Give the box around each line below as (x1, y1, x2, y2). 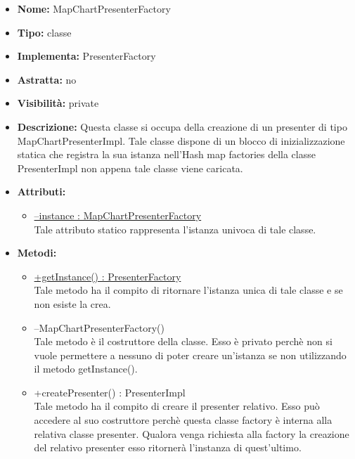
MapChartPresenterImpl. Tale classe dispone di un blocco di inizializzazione (17, 133, 345, 148)
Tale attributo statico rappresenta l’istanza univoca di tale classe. (34, 221, 316, 236)
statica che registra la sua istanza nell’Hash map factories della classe (17, 147, 316, 162)
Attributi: (17, 184, 66, 199)
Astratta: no (17, 72, 77, 86)
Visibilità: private (17, 96, 99, 110)
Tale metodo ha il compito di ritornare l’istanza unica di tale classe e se (34, 283, 343, 297)
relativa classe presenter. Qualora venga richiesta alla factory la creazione (34, 426, 349, 441)
